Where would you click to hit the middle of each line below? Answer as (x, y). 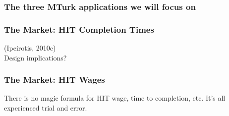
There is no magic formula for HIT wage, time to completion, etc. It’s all (115, 98)
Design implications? (35, 57)
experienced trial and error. (46, 108)
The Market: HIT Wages (55, 80)
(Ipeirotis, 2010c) (30, 48)
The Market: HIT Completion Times (79, 29)
